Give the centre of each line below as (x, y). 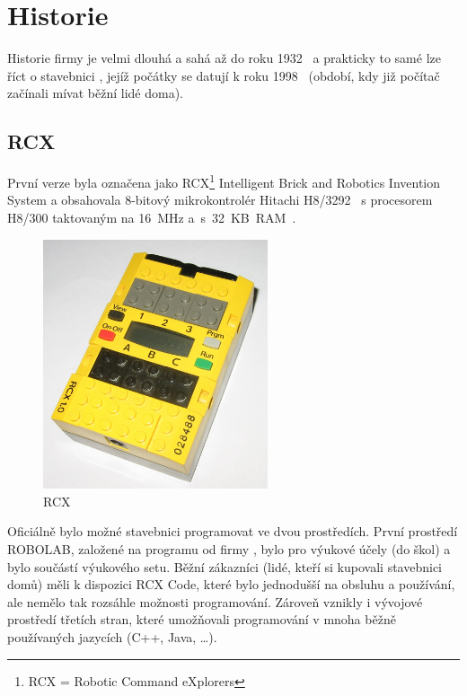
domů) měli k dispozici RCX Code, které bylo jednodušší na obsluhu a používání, (231, 584)
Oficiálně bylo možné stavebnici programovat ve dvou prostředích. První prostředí (233, 531)
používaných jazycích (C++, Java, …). (112, 636)
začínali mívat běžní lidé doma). (95, 93)
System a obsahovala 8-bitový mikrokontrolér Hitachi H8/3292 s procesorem (220, 200)
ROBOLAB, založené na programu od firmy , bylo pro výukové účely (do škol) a (229, 548)
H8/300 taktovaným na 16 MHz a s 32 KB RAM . (152, 217)
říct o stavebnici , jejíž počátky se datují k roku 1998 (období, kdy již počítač (224, 75)
